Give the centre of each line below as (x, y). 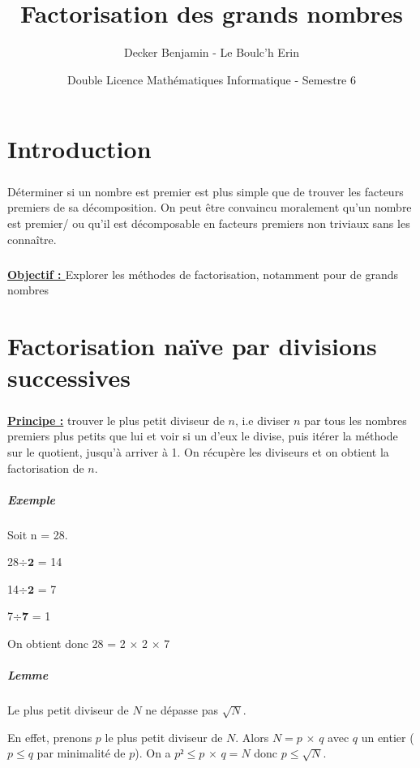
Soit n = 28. (38, 534)
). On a (153, 753)
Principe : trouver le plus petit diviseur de (116, 420)
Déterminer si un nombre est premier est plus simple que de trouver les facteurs (206, 191)
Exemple (31, 499)
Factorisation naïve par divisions (192, 345)
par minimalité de (81, 753)
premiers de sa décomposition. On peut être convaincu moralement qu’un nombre (210, 207)
